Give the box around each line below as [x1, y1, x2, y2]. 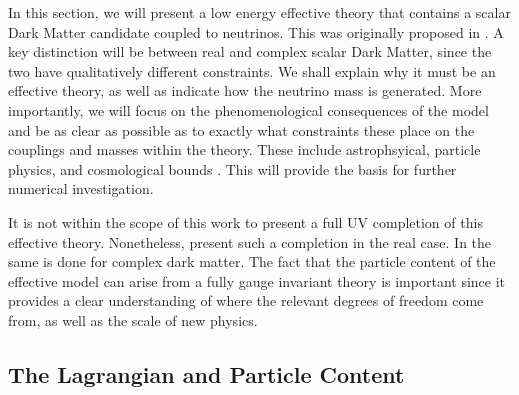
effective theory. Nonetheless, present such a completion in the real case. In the [8, 231, 492, 252]
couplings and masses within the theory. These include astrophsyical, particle [8, 139, 481, 160]
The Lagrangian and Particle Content [8, 358, 405, 389]
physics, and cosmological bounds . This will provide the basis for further [8, 158, 457, 179]
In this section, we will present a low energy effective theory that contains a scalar [8, 2, 511, 22]
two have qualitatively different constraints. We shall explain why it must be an [8, 60, 496, 81]
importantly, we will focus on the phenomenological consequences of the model [8, 99, 489, 120]
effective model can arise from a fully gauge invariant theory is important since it [8, 270, 506, 291]
